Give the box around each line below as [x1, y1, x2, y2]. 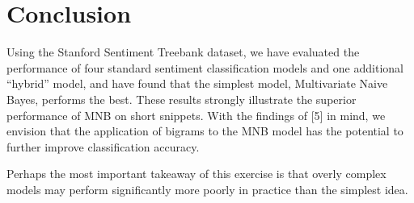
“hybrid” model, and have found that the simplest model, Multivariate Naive [6, 75, 388, 92]
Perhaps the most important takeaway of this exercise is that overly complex [6, 165, 387, 182]
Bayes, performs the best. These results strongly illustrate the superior [6, 90, 357, 107]
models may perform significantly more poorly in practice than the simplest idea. [6, 180, 408, 197]
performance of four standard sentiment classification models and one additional [6, 59, 403, 76]
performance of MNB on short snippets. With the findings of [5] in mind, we [6, 106, 386, 123]
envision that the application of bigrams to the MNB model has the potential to [6, 122, 403, 139]
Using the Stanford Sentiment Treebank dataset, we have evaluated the [6, 43, 360, 60]
